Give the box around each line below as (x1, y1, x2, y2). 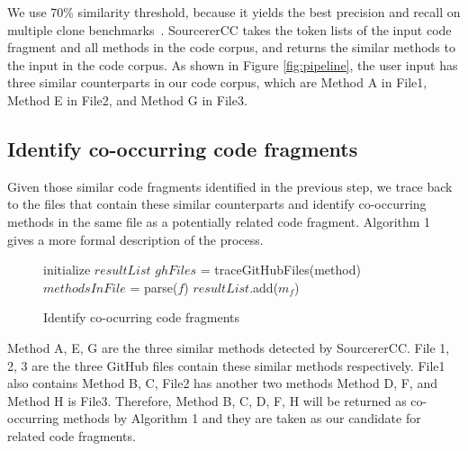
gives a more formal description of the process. (7, 230, 264, 248)
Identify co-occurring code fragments (7, 134, 358, 162)
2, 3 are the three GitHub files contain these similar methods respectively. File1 (7, 356, 445, 374)
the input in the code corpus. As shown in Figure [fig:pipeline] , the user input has (7, 55, 458, 74)
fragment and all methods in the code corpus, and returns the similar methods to (7, 38, 455, 57)
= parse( (130, 277, 178, 296)
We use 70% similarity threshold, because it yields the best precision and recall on (7, 3, 461, 21)
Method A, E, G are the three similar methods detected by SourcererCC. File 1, (7, 338, 450, 356)
